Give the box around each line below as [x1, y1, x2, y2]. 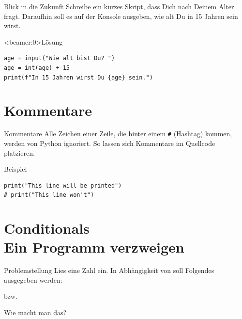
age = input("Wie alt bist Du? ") [4, 55, 115, 62]
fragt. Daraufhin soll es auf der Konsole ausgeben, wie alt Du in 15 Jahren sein [4, 11, 238, 21]
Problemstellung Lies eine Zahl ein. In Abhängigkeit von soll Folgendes [4, 265, 214, 275]
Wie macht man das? [4, 307, 67, 317]
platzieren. [4, 147, 35, 158]
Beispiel [4, 164, 27, 174]
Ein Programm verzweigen [4, 237, 184, 257]
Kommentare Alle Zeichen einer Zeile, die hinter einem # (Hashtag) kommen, [4, 128, 232, 139]
